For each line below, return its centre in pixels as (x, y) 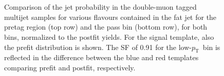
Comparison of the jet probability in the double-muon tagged (100, 7)
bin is (211, 47)
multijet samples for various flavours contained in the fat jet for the (110, 17)
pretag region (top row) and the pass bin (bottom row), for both (106, 27)
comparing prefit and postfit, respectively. (70, 67)
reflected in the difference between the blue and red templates (101, 57)
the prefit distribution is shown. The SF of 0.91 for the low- (98, 47)
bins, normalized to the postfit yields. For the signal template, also (109, 36)
